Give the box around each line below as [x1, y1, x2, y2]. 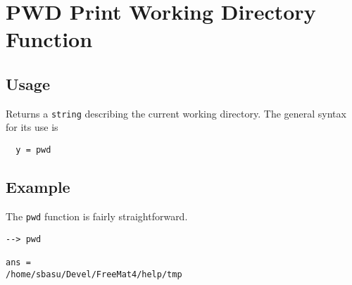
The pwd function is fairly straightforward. [6, 208, 188, 223]
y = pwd [15, 145, 51, 156]
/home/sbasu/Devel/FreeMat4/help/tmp [6, 269, 182, 279]
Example [6, 176, 70, 198]
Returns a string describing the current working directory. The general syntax [6, 106, 346, 120]
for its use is [6, 120, 58, 134]
